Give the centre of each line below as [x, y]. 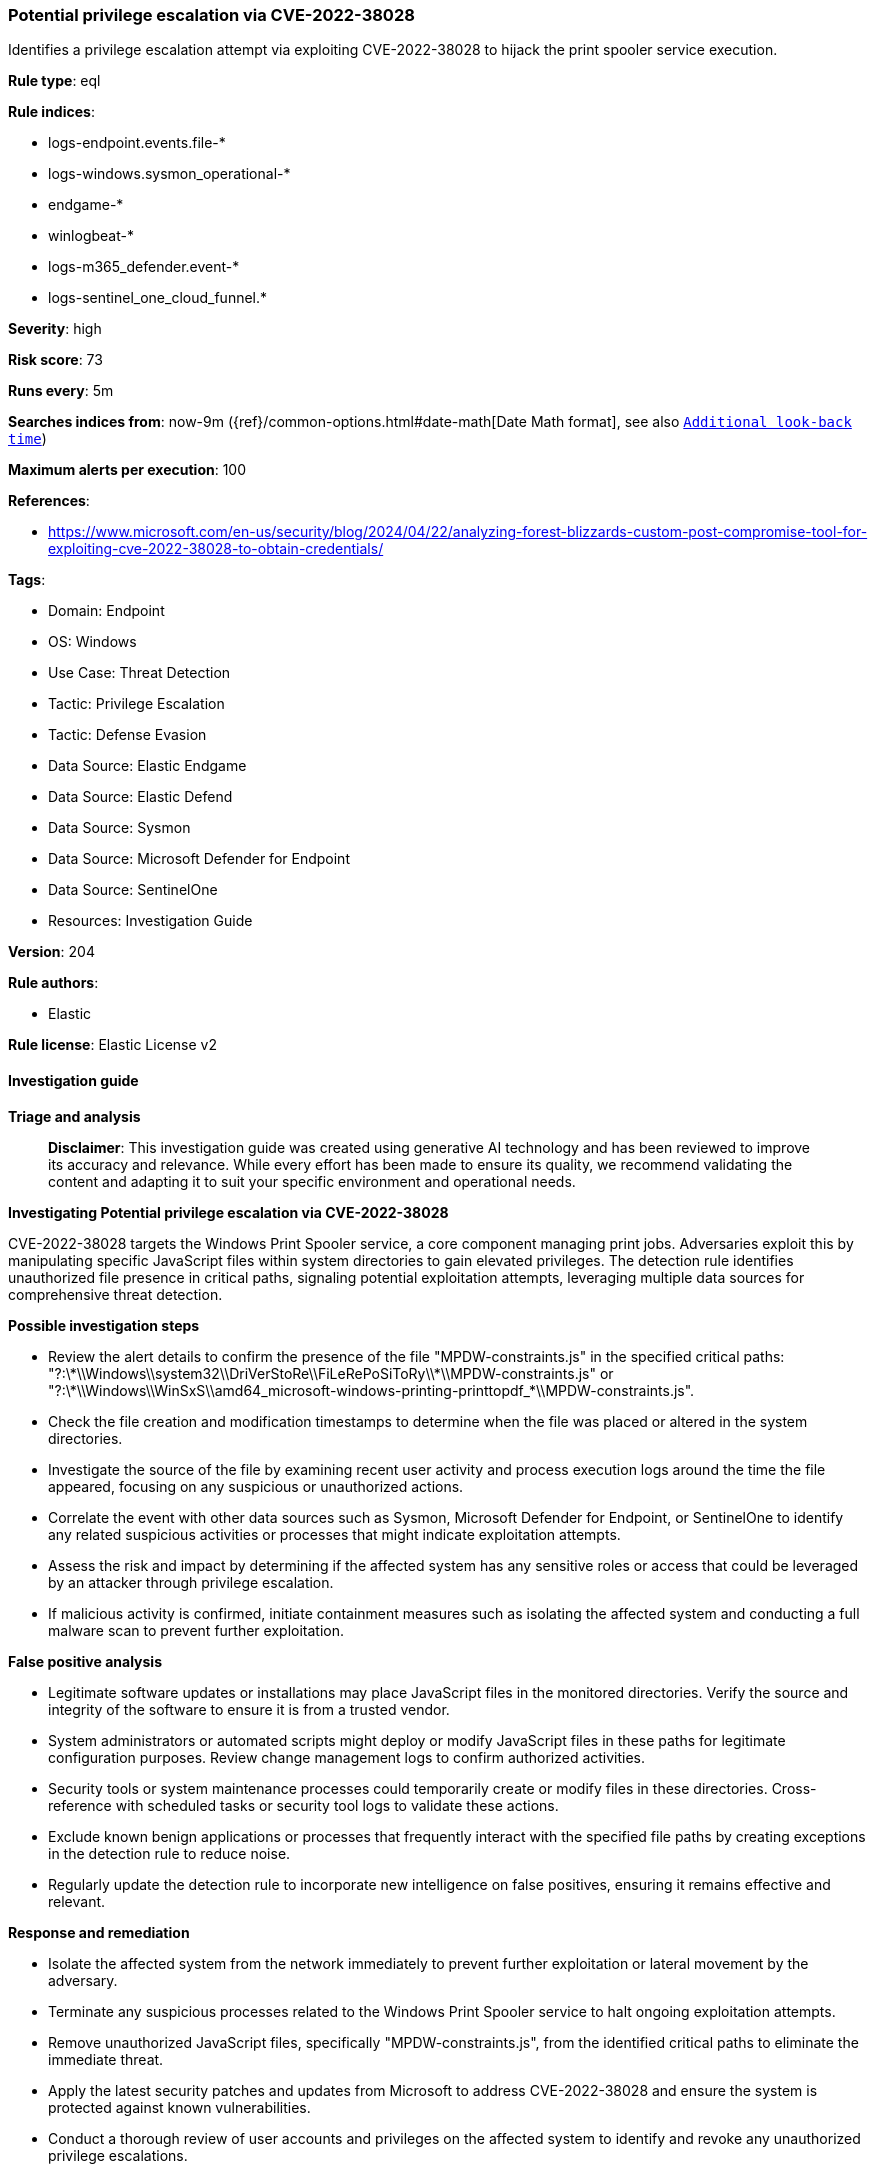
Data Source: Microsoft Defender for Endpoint [199, 859]
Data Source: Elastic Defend [140, 797]
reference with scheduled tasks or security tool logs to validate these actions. [303, 1805]
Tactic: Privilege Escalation [136, 704]
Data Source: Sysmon [119, 828]
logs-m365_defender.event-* [144, 267]
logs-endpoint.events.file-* [137, 143]
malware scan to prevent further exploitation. [196, 1630]
